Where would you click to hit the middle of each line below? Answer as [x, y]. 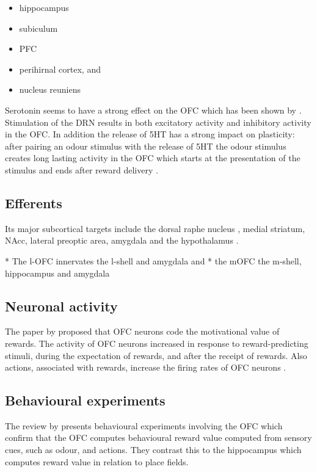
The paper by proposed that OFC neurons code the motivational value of [142, 331]
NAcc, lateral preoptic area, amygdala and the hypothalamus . [122, 240]
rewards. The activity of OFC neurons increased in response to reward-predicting [157, 343]
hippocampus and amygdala [57, 273]
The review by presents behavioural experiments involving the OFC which [144, 425]
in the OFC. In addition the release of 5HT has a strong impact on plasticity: [150, 134]
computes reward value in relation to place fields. [97, 461]
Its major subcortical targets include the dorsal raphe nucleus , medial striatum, [155, 228]
